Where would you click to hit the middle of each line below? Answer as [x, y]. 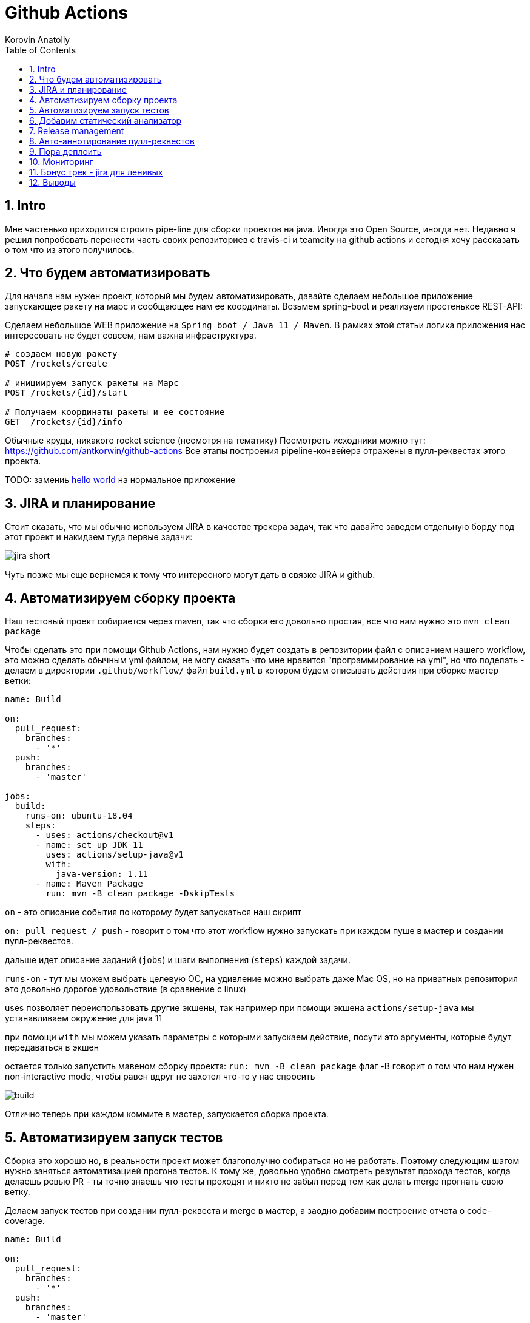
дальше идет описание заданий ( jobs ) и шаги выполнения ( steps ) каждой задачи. [178, 960]
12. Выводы [52, 182]
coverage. [25, 1220]
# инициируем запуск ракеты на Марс [92, 383]
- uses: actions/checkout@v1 [105, 835]
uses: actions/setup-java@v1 [115, 855]
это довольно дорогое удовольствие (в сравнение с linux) [126, 989]
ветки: [18, 681]
